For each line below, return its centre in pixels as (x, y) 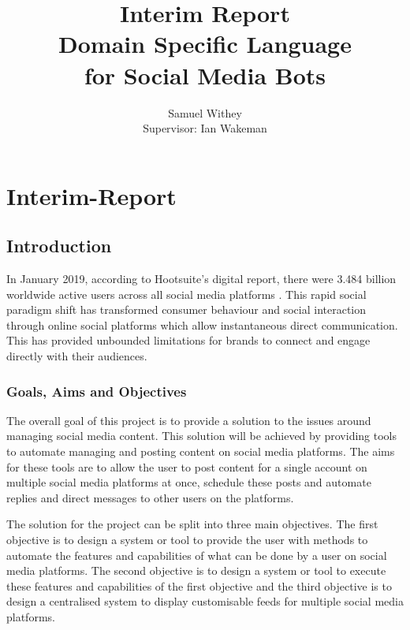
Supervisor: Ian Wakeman (205, 128)
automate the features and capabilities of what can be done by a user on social (197, 555)
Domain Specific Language (205, 44)
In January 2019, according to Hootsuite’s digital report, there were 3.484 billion (201, 279)
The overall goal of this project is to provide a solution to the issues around (189, 420)
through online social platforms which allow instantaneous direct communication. (202, 324)
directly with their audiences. (77, 356)
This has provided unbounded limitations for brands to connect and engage (188, 340)
